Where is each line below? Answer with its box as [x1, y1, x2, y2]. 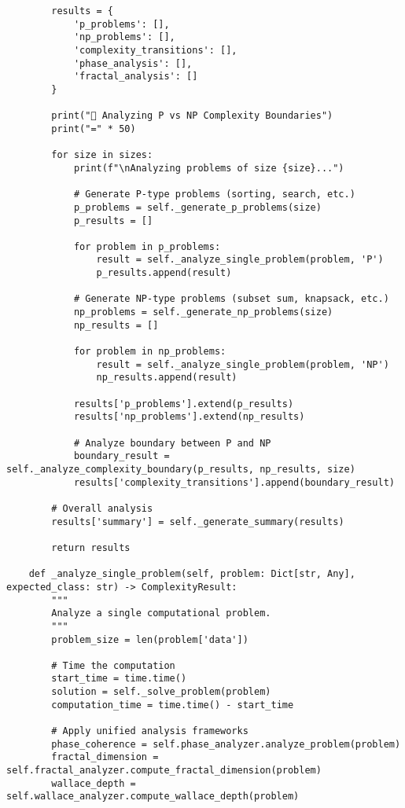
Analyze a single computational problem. [51, 608, 271, 619]
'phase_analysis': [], [73, 57, 193, 69]
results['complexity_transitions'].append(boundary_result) [73, 476, 395, 488]
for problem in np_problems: [73, 346, 226, 358]
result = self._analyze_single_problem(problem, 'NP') [96, 358, 389, 370]
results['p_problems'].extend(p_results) [73, 398, 294, 410]
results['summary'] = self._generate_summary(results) [51, 516, 344, 527]
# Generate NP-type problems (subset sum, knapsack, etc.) [73, 293, 389, 305]
